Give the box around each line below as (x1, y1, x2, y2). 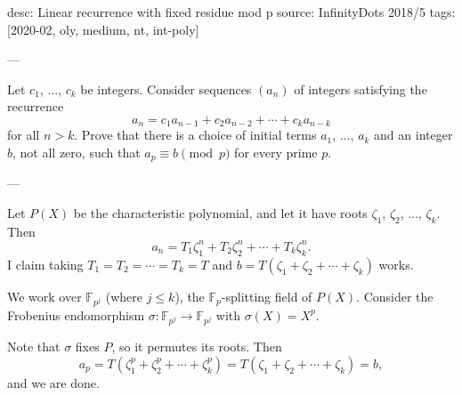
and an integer (374, 125, 453, 144)
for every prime (234, 143, 318, 162)
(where (105, 286, 142, 305)
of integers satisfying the (294, 79, 427, 98)
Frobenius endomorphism (7, 305, 145, 324)
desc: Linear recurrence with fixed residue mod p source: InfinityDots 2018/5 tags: (7, 3, 456, 20)
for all (7, 125, 40, 144)
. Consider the (356, 286, 434, 305)
